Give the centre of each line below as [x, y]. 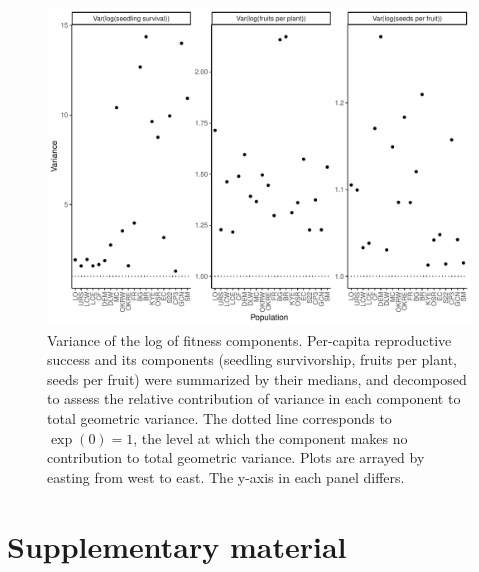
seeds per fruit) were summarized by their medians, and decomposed [257, 378]
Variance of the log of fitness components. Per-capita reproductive [249, 339]
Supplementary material [177, 545]
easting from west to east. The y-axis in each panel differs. [226, 476]
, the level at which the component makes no [270, 437]
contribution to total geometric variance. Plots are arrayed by [236, 457]
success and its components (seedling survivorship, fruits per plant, [252, 359]
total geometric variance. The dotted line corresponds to [219, 417]
